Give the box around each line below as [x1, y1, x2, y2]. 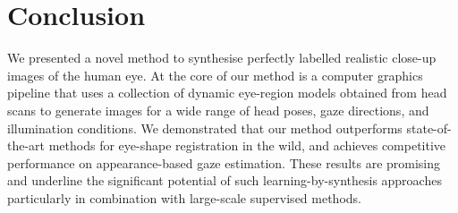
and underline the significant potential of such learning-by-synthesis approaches [7, 171, 442, 190]
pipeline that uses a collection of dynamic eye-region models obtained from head [7, 83, 447, 102]
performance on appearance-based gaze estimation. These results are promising [7, 153, 441, 172]
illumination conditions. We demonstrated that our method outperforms [7, 118, 403, 137]
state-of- [406, 118, 452, 137]
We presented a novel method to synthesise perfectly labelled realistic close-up [7, 48, 437, 67]
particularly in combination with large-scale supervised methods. [7, 188, 361, 207]
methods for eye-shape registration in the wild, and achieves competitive [48, 136, 446, 155]
